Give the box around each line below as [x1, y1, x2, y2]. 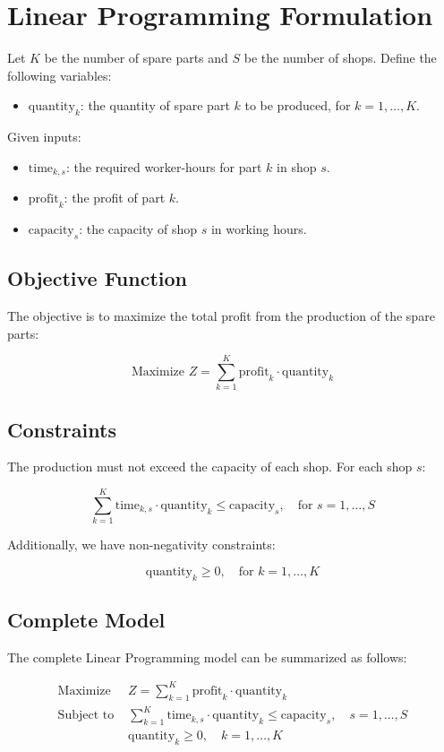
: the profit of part [64, 188, 166, 207]
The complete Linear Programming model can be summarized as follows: [7, 647, 407, 666]
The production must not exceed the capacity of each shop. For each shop [7, 457, 413, 476]
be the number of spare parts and [44, 48, 228, 67]
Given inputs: [7, 127, 81, 146]
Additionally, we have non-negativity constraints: [7, 535, 276, 554]
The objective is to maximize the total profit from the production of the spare [7, 306, 435, 324]
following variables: [7, 65, 112, 84]
